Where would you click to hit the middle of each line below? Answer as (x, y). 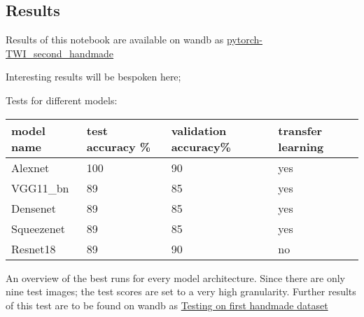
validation (199, 130)
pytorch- (244, 40)
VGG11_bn (40, 188)
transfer (300, 130)
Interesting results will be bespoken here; (93, 77)
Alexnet (30, 167)
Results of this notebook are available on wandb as (115, 40)
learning (301, 146)
